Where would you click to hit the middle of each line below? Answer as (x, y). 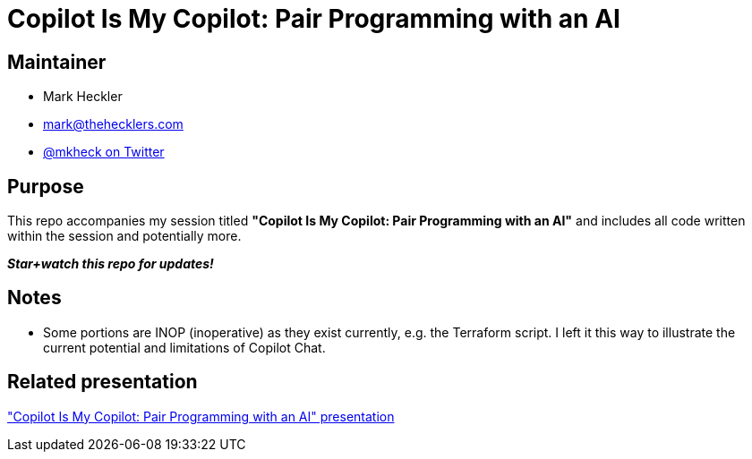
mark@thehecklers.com (113, 124)
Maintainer (57, 62)
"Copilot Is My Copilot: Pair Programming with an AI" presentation (201, 416)
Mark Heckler (83, 97)
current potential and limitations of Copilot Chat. (184, 347)
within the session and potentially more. (124, 236)
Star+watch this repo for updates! (111, 264)
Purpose (46, 186)
